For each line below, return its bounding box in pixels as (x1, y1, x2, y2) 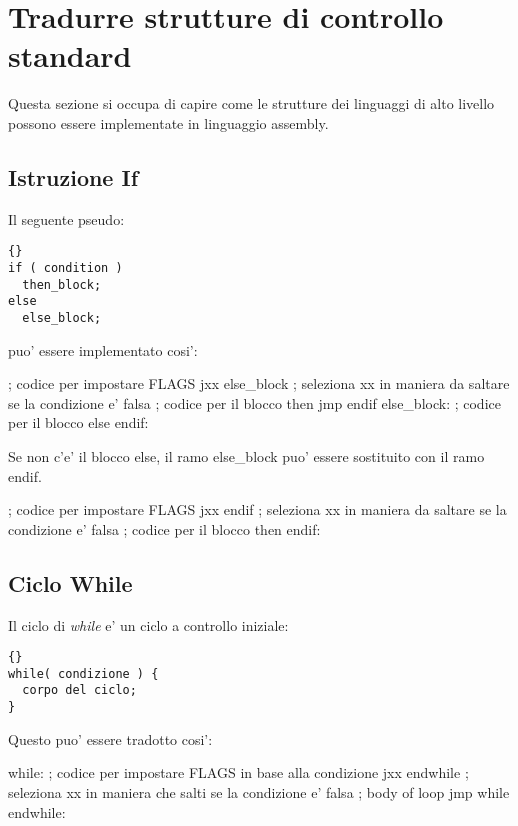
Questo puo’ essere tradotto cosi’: (8, 728, 213, 749)
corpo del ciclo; (22, 683, 137, 698)
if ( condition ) (8, 260, 123, 275)
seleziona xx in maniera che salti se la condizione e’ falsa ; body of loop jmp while (8, 781, 510, 802)
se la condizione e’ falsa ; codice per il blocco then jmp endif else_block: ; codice (8, 392, 501, 413)
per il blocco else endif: (8, 412, 149, 433)
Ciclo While (8, 567, 133, 598)
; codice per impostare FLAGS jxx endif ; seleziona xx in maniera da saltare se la (8, 499, 507, 520)
